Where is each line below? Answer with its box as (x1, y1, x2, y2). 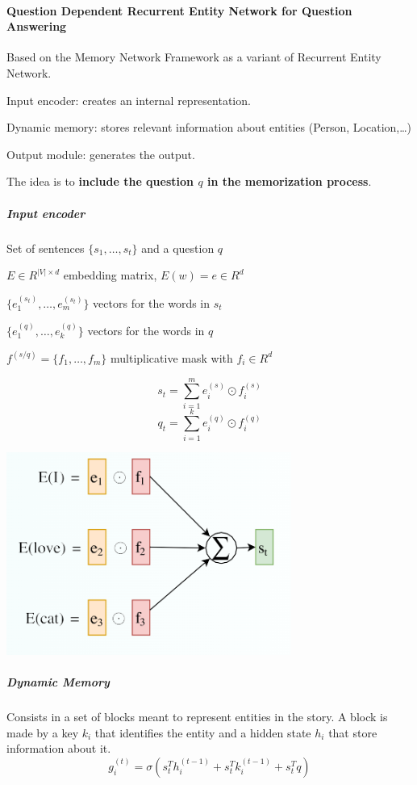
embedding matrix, (63, 267, 157, 283)
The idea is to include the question (6, 173, 194, 190)
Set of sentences (6, 239, 85, 256)
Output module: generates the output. (6, 145, 195, 162)
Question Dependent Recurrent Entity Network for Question (6, 2, 352, 19)
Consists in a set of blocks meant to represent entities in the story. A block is (6, 707, 388, 724)
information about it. (6, 740, 111, 757)
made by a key (6, 724, 79, 741)
